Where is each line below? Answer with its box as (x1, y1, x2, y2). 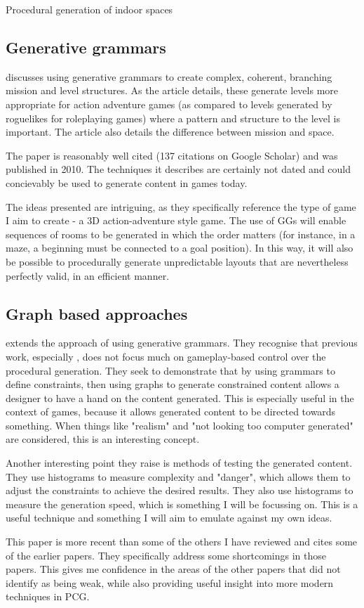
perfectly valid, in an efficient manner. (6, 268, 170, 283)
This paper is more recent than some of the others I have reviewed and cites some (6, 534, 358, 549)
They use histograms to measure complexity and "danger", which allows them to (6, 469, 351, 484)
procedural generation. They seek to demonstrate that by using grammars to (6, 363, 335, 377)
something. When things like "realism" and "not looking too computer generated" (6, 418, 353, 432)
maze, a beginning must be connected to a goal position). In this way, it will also (6, 240, 353, 255)
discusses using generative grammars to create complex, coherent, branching (6, 69, 332, 84)
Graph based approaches (6, 302, 188, 324)
